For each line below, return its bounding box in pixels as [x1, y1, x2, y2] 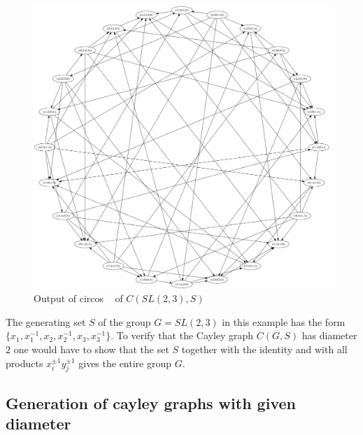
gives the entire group [78, 355, 172, 370]
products [6, 355, 43, 370]
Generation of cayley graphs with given [6, 392, 296, 413]
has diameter [301, 328, 357, 343]
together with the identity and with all [181, 341, 348, 356]
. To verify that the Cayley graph [111, 328, 254, 343]
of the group [98, 314, 151, 329]
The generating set [6, 314, 86, 329]
